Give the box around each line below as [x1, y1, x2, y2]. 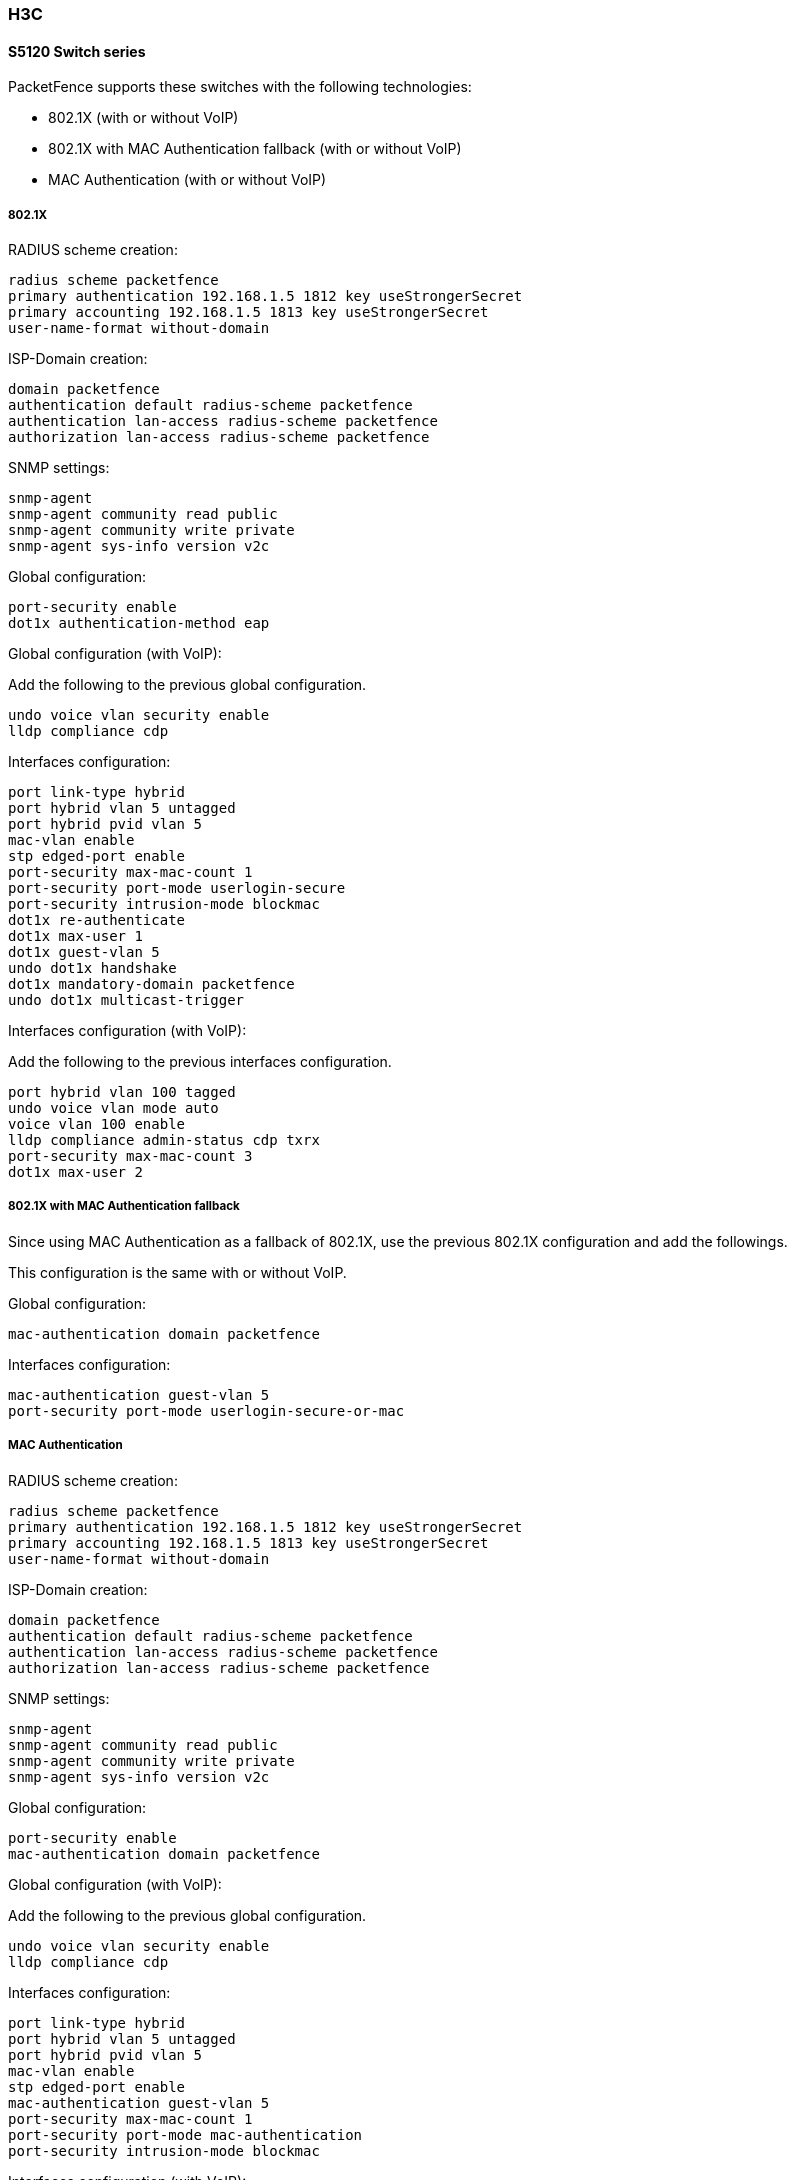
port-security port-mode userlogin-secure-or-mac [8, 1402, 405, 1419]
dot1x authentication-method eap [8, 615, 270, 631]
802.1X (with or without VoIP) [48, 109, 239, 127]
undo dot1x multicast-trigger [8, 992, 245, 1008]
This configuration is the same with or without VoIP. [8, 1263, 347, 1281]
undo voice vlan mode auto [8, 1100, 219, 1116]
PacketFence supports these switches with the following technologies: [8, 78, 472, 96]
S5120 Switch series [8, 42, 146, 60]
